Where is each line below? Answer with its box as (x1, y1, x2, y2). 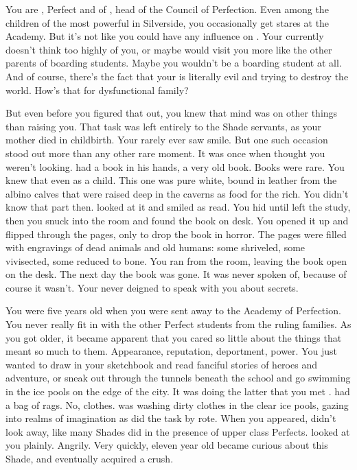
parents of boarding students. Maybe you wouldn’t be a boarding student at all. (5, 56, 342, 70)
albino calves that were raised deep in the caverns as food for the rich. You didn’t (5, 186, 349, 200)
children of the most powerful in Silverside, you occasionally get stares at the (5, 15, 330, 30)
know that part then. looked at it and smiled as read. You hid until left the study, (5, 200, 351, 214)
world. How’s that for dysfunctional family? (5, 82, 189, 97)
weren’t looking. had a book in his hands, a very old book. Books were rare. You (5, 159, 345, 174)
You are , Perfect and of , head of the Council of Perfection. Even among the (5, 2, 329, 16)
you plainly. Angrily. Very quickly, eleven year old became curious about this (5, 438, 328, 452)
